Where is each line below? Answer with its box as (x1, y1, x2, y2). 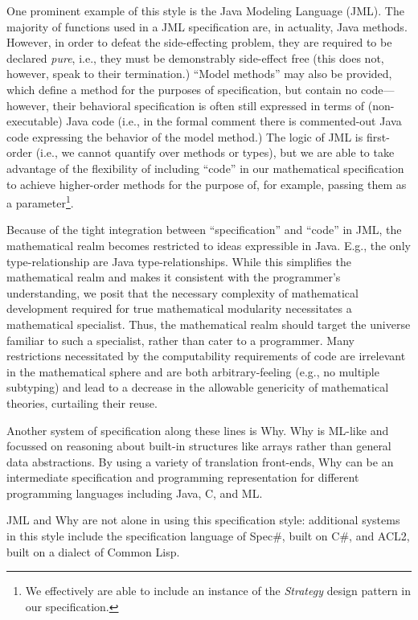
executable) (6, 113, 63, 129)
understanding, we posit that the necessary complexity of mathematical (6, 284, 359, 301)
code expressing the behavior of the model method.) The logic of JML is (6, 128, 363, 145)
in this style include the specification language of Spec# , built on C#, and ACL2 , (6, 528, 410, 544)
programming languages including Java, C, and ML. (6, 484, 263, 501)
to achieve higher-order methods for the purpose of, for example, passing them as (6, 175, 407, 192)
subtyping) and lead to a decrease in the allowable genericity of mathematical (6, 379, 389, 396)
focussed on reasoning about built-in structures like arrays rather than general (6, 437, 391, 454)
